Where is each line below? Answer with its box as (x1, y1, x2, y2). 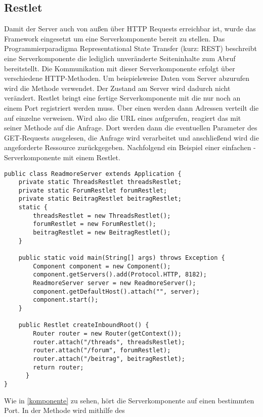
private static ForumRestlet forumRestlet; (18, 187, 167, 194)
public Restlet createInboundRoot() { (18, 321, 149, 329)
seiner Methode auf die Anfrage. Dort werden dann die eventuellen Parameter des (4, 122, 257, 133)
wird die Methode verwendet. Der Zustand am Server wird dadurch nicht (4, 82, 231, 93)
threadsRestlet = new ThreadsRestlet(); (33, 212, 171, 219)
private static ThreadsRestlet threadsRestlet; (18, 178, 182, 186)
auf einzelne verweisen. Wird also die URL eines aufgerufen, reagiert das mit (4, 112, 241, 123)
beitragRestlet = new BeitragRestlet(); (33, 229, 171, 237)
